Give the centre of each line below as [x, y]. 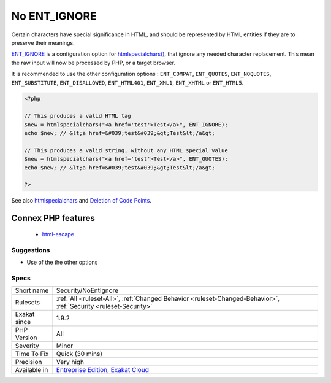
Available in [32, 370]
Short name [32, 290]
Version [26, 338]
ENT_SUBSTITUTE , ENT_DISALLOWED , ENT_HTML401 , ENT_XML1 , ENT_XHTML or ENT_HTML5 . [127, 82]
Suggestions [31, 250]
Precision [29, 362]
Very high [70, 362]
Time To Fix [32, 354]
